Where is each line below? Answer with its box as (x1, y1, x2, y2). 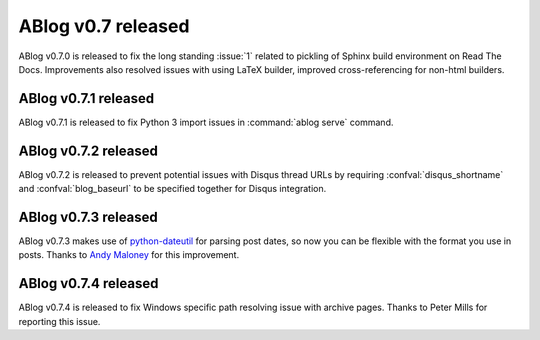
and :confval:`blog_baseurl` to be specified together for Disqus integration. (18, 183, 327, 195)
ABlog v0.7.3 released (18, 208, 159, 225)
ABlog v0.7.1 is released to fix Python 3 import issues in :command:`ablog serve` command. (18, 116, 394, 128)
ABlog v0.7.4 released (18, 275, 159, 292)
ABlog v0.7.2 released (18, 142, 159, 159)
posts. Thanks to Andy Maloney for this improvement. (18, 249, 240, 261)
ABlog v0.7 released (18, 15, 190, 37)
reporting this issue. (18, 315, 101, 327)
